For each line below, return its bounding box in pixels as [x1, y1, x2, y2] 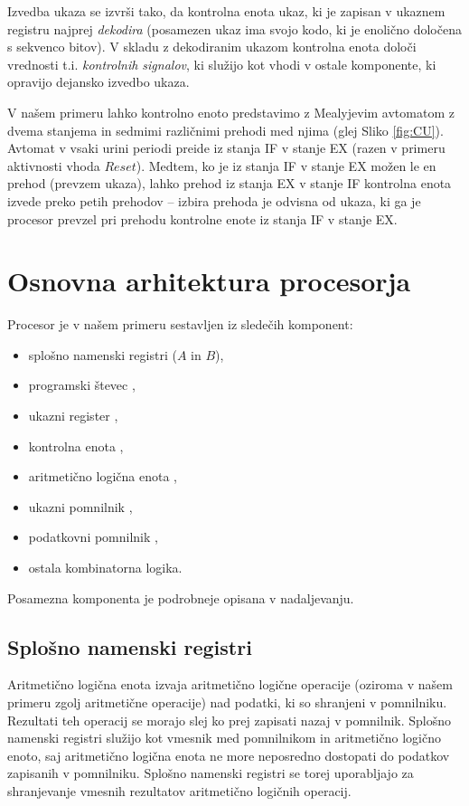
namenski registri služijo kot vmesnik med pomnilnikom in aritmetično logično [7, 728, 441, 747]
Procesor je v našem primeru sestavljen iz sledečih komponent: [7, 315, 353, 334]
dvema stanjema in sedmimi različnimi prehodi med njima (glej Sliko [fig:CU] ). [7, 120, 444, 139]
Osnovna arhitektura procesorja [7, 262, 411, 299]
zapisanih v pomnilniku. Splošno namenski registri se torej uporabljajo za [7, 763, 414, 782]
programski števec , [28, 375, 136, 394]
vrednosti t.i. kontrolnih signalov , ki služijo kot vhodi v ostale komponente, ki [7, 54, 436, 73]
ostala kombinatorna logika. [28, 558, 183, 576]
